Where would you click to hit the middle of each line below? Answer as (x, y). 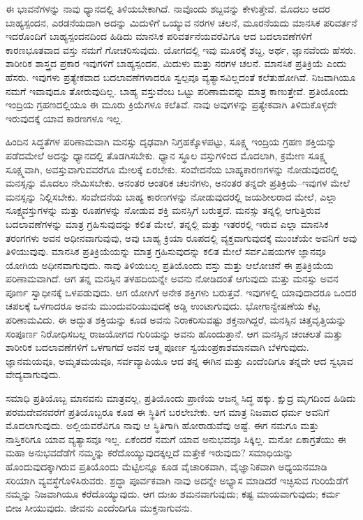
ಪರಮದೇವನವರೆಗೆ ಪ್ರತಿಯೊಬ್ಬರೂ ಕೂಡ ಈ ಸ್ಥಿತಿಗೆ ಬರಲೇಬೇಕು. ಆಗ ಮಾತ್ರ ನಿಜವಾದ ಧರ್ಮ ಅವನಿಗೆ (168, 411)
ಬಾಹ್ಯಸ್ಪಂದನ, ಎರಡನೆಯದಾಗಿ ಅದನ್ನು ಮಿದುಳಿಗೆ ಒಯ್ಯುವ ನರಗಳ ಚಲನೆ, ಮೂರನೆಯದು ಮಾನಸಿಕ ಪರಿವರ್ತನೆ (181, 22)
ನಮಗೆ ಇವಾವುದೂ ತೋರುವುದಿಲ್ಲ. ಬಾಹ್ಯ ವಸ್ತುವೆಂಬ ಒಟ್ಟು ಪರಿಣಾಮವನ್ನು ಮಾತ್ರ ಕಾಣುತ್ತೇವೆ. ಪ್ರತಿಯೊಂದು (177, 91)
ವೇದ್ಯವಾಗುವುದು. (34, 374)
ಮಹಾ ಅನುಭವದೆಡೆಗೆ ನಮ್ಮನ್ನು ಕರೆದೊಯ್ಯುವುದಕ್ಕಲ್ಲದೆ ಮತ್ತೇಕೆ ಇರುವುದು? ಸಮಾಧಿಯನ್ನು (150, 453)
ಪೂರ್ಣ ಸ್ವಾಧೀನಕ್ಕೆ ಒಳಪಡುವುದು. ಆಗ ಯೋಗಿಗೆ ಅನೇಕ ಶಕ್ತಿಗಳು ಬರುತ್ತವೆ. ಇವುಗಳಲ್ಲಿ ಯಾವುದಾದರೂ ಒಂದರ (181, 292)
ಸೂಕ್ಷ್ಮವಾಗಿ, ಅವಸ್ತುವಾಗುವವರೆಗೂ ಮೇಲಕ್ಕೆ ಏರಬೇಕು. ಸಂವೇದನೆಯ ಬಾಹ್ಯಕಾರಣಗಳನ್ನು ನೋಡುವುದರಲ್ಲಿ (172, 169)
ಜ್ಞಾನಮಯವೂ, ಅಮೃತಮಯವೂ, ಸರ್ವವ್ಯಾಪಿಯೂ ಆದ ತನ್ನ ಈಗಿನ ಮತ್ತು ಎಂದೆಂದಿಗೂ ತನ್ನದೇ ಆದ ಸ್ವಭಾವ (179, 360)
